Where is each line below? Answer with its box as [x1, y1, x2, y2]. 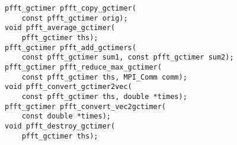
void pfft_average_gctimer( [5, 24, 116, 32]
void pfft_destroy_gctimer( [5, 121, 116, 130]
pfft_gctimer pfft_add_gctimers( [5, 43, 136, 52]
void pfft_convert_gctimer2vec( [5, 83, 132, 91]
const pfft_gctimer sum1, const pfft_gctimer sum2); [21, 53, 234, 62]
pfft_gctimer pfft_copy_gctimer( [5, 4, 136, 12]
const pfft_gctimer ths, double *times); [21, 92, 187, 101]
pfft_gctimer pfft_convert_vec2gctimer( [5, 102, 166, 111]
